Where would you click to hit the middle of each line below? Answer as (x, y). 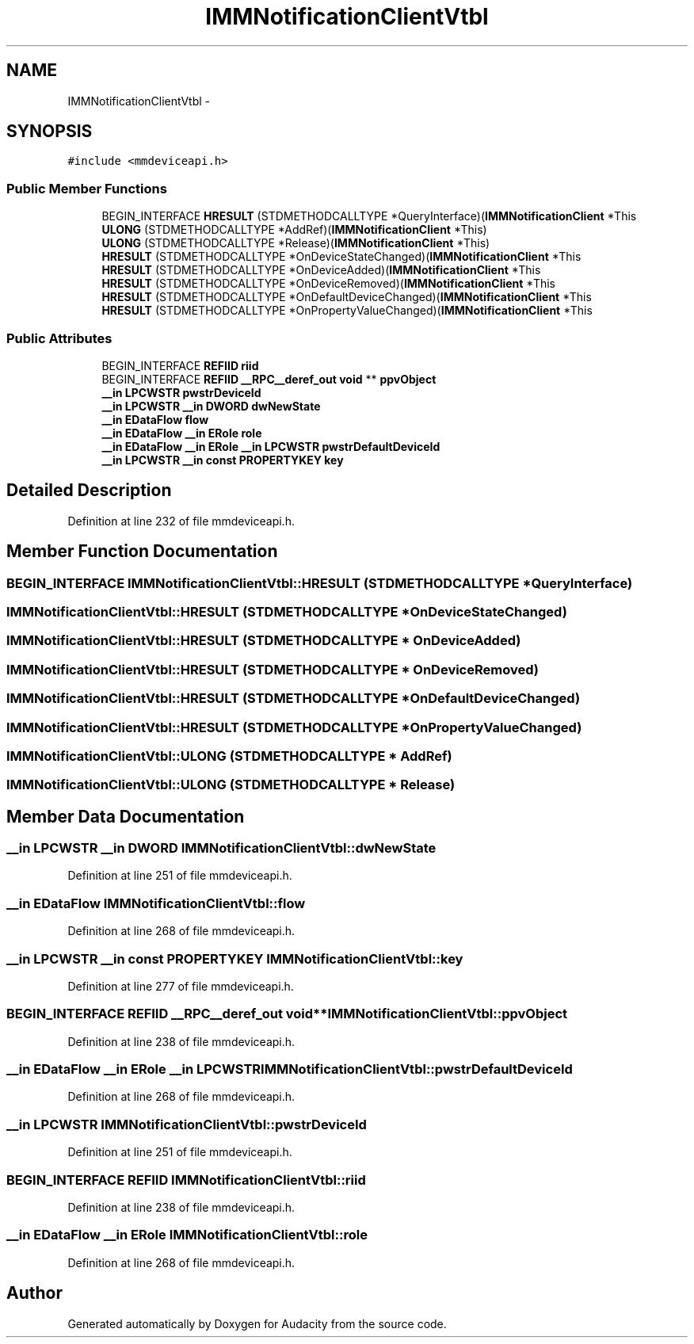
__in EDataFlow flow (155, 419)
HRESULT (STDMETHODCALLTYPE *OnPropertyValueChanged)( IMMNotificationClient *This (347, 311)
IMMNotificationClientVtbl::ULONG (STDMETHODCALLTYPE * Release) (231, 785)
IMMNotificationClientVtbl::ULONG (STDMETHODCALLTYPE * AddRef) (229, 756)
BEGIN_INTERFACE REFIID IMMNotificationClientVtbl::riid (186, 1180)
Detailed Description (89, 491)
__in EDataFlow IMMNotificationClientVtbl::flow (156, 903)
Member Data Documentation (126, 816)
